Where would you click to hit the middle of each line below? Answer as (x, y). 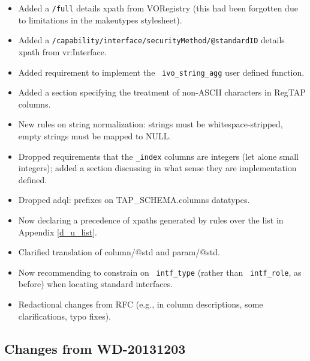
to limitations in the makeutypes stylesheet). (100, 20)
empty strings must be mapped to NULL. (95, 135)
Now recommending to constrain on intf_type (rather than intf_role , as (160, 272)
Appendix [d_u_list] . (58, 232)
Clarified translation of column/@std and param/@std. (119, 252)
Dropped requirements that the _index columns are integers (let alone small (158, 156)
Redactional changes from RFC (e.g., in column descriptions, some (141, 304)
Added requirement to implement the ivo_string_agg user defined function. (161, 72)
